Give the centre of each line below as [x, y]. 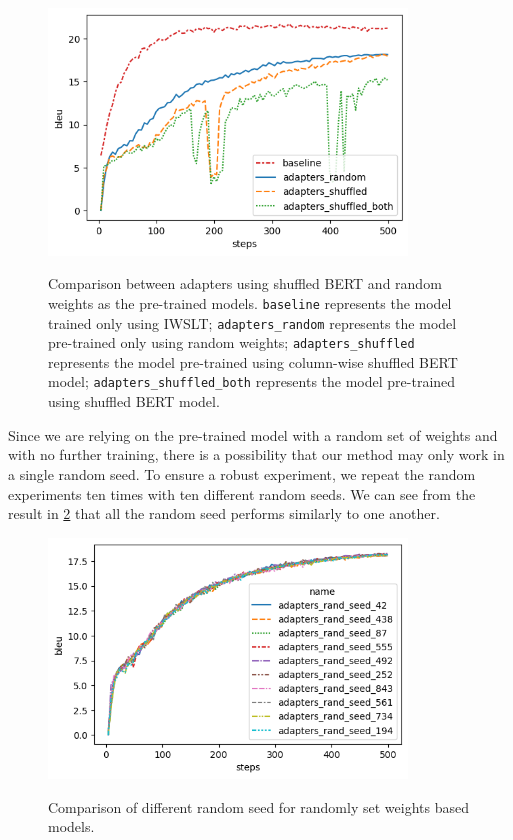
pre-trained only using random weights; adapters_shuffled [231, 342]
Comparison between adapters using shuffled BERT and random [245, 283]
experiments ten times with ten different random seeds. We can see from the [242, 493]
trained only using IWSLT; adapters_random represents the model [252, 322]
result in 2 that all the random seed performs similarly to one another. [224, 513]
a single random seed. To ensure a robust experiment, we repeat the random [242, 473]
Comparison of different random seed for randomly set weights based [258, 806]
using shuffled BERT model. [134, 401]
